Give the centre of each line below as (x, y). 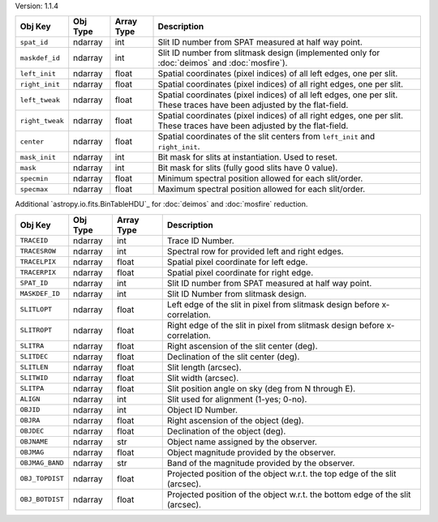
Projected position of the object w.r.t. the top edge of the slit (281, 473)
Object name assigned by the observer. (242, 442)
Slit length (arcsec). (204, 367)
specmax (34, 189)
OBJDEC (32, 431)
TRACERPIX (38, 273)
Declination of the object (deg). (226, 431)
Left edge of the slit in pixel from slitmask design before (273, 304)
